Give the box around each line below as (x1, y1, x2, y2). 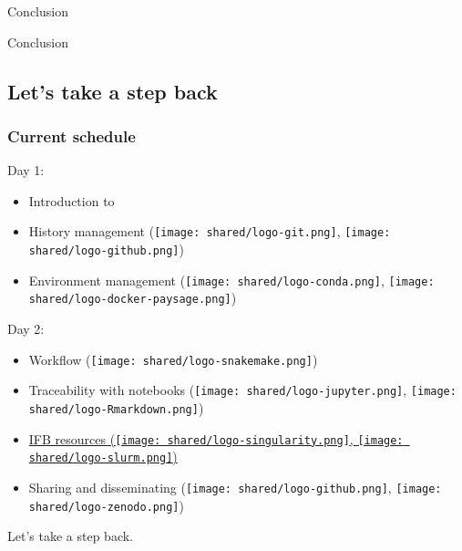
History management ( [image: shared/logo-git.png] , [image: (28, 222, 391, 241)
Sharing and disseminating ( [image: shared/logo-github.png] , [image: (28, 477, 442, 496)
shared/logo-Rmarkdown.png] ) (28, 398, 204, 417)
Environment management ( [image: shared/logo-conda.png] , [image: (28, 270, 435, 289)
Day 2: (7, 319, 45, 338)
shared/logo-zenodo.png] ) (28, 495, 184, 515)
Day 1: (7, 161, 45, 180)
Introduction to (28, 191, 115, 210)
